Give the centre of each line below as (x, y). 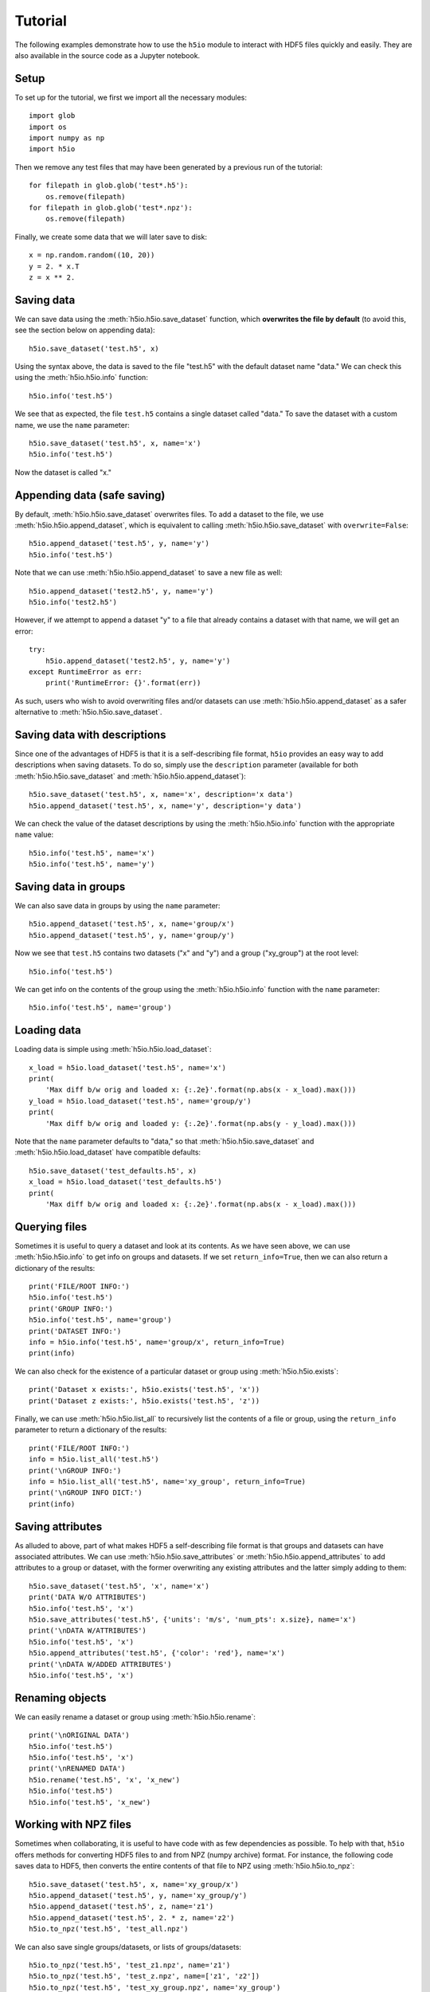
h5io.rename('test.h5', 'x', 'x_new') (105, 1780)
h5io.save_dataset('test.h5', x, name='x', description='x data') (161, 794)
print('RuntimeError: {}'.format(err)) (123, 683)
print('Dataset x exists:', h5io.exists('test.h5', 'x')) (145, 1390)
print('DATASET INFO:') (75, 1331)
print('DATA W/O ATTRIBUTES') (88, 1597)
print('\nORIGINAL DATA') (80, 1735)
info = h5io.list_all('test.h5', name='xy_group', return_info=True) (168, 1481)
